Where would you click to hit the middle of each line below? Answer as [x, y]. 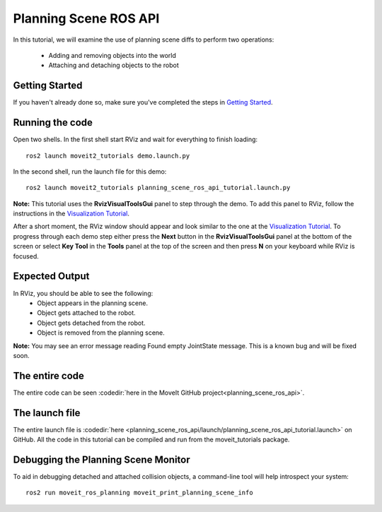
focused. [26, 256]
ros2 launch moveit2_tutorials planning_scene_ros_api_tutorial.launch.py [158, 188]
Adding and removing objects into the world [112, 55]
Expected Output [51, 276]
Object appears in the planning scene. [93, 303]
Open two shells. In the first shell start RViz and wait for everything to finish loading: [135, 139]
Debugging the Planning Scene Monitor [102, 459]
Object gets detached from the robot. [91, 323]
